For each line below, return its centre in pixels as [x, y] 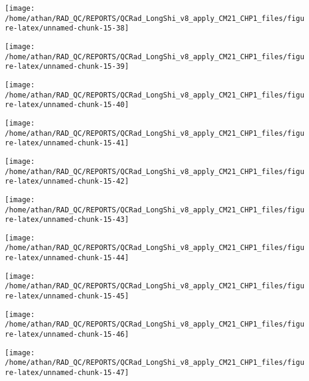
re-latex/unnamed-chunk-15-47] [67, 373]
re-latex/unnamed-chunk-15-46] [67, 335]
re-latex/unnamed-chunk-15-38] [67, 28]
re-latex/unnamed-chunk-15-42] [67, 182]
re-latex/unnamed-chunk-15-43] [67, 220]
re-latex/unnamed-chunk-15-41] [67, 143]
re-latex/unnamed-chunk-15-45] [67, 296]
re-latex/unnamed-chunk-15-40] [67, 105]
